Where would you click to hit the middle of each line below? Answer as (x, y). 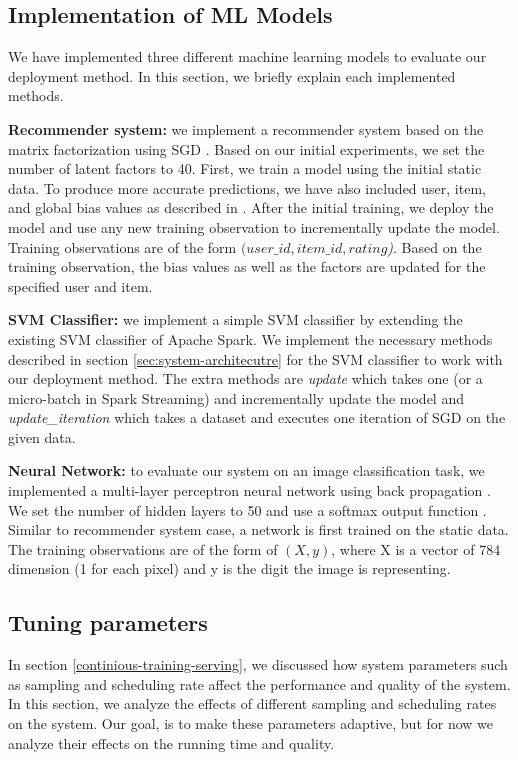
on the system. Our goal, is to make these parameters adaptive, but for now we (251, 723)
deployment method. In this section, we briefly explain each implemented (232, 75)
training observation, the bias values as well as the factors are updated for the (247, 266)
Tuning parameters (108, 622)
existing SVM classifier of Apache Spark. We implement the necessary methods (250, 338)
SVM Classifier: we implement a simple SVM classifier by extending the (235, 319)
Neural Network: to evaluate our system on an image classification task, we (246, 470)
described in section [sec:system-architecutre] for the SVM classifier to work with (255, 358)
